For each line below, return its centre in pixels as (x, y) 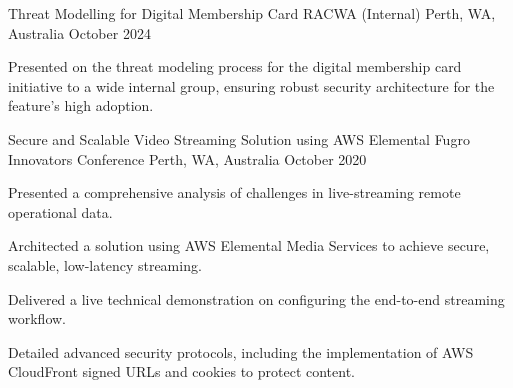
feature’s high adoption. (81, 105)
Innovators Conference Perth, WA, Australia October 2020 (187, 158)
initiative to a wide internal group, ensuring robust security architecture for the (251, 85)
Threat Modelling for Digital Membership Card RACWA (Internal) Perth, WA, (252, 13)
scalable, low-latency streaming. (105, 264)
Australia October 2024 (79, 32)
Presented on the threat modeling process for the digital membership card (235, 66)
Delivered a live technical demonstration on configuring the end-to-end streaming (256, 298)
